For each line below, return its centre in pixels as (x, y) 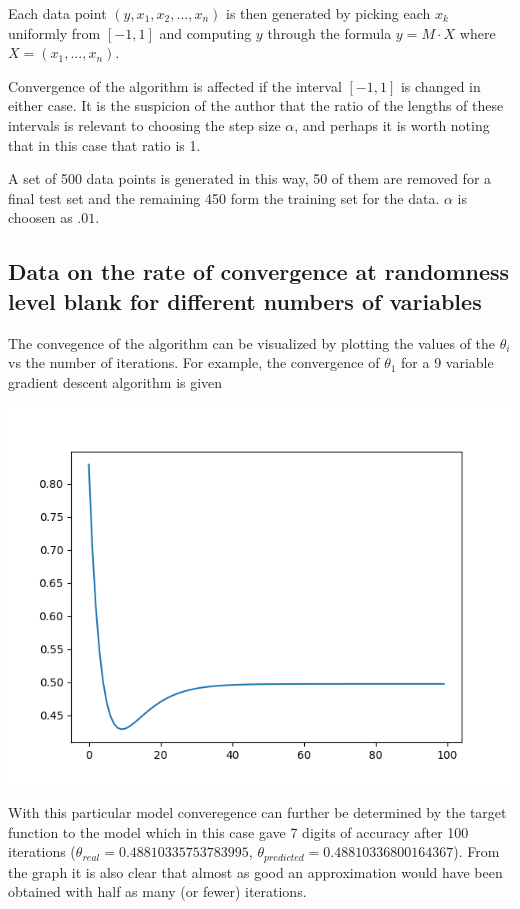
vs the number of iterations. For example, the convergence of (194, 362)
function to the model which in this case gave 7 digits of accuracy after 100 (238, 831)
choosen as (40, 217)
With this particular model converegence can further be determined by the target (257, 811)
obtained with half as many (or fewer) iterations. (157, 891)
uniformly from (54, 32)
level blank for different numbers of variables (245, 300)
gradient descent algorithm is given (115, 381)
